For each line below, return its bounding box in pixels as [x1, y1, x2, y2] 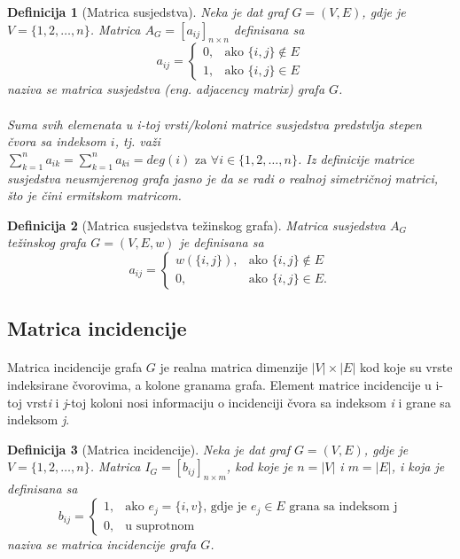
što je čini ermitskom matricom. [7, 186, 182, 205]
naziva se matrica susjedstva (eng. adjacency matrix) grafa [7, 80, 325, 98]
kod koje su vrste [359, 358, 453, 377]
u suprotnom [125, 519, 195, 532]
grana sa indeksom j [289, 501, 398, 514]
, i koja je [391, 457, 445, 476]
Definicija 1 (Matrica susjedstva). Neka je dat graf [7, 3, 288, 20]
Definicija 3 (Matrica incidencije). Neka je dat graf [7, 439, 290, 458]
